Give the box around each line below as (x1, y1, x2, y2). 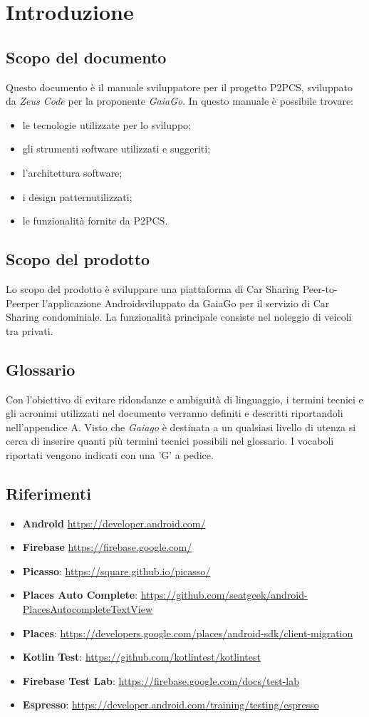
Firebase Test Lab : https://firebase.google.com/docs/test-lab (22, 673, 300, 688)
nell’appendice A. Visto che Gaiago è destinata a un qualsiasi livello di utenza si (6, 419, 356, 434)
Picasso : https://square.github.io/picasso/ (22, 563, 211, 578)
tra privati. (6, 323, 53, 338)
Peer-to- (302, 281, 338, 296)
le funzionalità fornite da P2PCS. (22, 213, 168, 228)
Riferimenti (6, 482, 91, 504)
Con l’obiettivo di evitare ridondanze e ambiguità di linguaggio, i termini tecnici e (6, 391, 363, 406)
